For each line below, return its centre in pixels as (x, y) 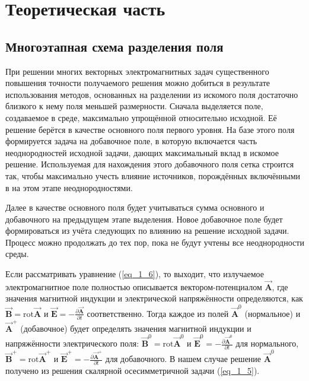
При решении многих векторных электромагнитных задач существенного (137, 71)
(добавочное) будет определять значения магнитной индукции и (136, 328)
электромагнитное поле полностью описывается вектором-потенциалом (134, 286)
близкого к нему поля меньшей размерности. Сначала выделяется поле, (134, 106)
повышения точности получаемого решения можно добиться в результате (138, 83)
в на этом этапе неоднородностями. (69, 187)
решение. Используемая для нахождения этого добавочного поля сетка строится (150, 164)
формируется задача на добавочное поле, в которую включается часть (131, 141)
